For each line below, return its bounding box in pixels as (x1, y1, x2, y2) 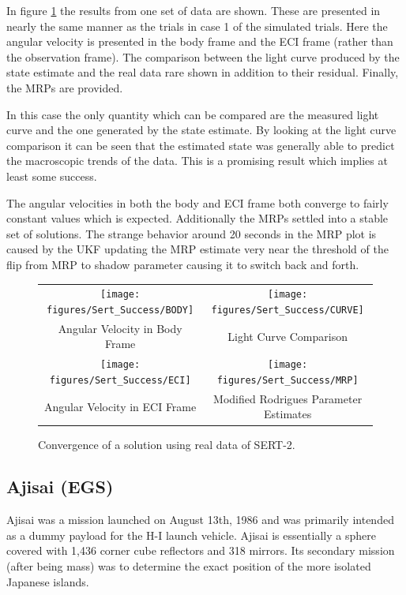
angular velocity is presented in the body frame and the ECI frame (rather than (6, 33, 393, 50)
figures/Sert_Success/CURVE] (211, 304, 364, 316)
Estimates (264, 406, 312, 422)
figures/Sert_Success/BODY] (47, 304, 194, 316)
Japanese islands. (6, 573, 89, 589)
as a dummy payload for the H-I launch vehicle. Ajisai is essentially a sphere (6, 526, 376, 543)
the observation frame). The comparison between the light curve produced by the (6, 48, 400, 65)
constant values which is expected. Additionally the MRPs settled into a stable (6, 210, 389, 226)
